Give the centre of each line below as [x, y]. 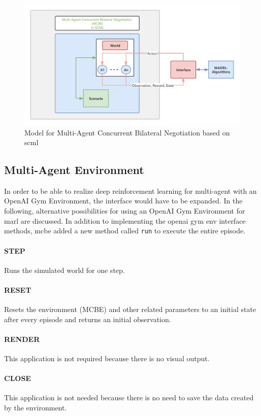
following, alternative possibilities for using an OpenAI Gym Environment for [125, 211]
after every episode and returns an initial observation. [88, 319]
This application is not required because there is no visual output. [107, 358]
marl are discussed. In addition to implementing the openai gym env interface [125, 220]
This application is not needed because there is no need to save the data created [129, 397]
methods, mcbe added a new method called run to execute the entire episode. [125, 231]
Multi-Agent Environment [74, 170]
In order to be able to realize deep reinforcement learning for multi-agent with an [130, 190]
